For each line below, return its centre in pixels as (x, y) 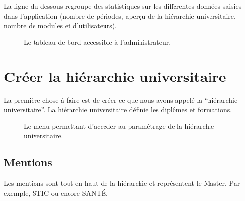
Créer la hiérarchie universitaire (115, 76)
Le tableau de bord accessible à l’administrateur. (97, 42)
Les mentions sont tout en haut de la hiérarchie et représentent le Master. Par (122, 183)
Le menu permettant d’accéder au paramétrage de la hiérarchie (119, 126)
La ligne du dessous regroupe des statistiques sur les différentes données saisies (123, 6)
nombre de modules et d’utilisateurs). (60, 25)
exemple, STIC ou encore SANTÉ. (56, 192)
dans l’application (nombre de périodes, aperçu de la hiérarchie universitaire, (120, 16)
